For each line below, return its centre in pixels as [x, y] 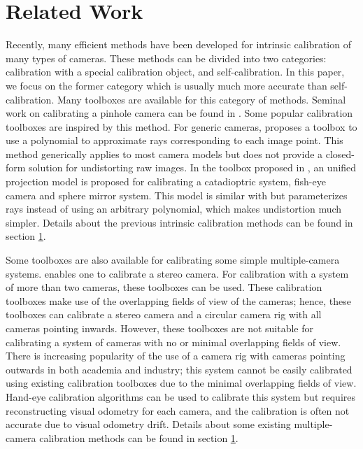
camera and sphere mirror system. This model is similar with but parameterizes [177, 195]
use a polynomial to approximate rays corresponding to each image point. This [175, 140]
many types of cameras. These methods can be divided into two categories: [166, 58]
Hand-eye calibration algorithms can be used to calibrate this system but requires [180, 396]
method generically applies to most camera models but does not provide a [164, 154]
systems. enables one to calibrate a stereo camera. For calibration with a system [177, 273]
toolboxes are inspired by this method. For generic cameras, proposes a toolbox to [181, 126]
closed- [340, 154]
